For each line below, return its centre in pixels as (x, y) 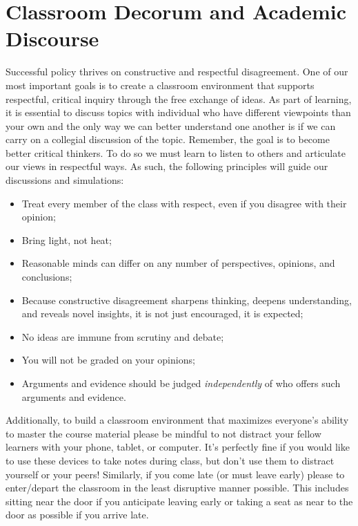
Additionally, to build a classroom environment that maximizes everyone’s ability (177, 420)
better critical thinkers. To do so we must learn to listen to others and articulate (176, 152)
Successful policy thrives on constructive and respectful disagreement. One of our (177, 72)
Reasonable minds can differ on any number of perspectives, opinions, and (178, 263)
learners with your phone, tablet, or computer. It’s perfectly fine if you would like (178, 447)
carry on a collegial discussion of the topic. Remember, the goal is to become (168, 139)
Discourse (52, 38)
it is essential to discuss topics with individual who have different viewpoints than (178, 112)
